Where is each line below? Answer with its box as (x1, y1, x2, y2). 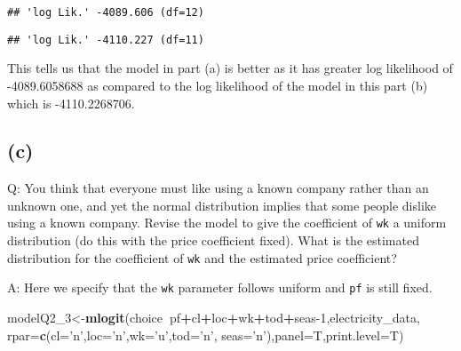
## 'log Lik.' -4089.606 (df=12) (7, 6, 204, 19)
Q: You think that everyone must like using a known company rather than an (7, 179, 429, 197)
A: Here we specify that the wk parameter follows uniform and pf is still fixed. (7, 278, 433, 297)
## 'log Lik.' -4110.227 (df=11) (7, 33, 204, 46)
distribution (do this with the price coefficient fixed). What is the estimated (7, 231, 419, 250)
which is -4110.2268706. (7, 93, 135, 112)
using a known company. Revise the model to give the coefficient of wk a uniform (7, 213, 447, 232)
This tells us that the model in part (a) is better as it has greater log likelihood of (7, 59, 453, 77)
